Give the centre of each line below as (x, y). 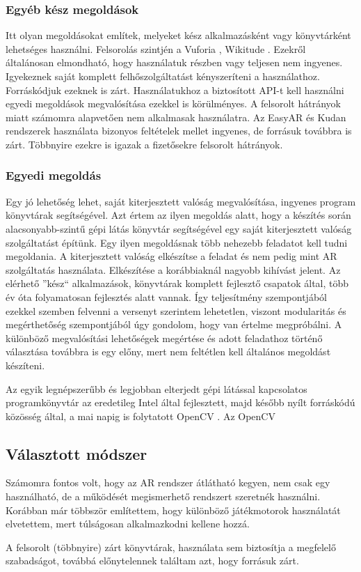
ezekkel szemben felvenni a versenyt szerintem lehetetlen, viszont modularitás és (176, 310)
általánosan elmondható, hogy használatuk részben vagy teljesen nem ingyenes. (174, 62)
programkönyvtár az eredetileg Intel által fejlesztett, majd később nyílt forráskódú (180, 402)
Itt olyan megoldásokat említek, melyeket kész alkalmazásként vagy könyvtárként (178, 35)
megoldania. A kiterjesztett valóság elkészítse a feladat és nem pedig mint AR (171, 256)
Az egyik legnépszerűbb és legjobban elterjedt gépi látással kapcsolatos (157, 388)
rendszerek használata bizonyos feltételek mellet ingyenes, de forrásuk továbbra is (179, 131)
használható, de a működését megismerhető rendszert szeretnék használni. (163, 496)
